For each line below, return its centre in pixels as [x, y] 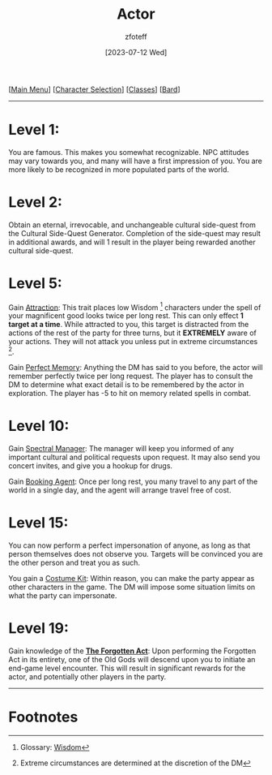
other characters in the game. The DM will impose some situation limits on [132, 587]
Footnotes [43, 717]
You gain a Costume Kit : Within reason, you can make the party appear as [132, 578]
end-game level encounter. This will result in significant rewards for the [127, 668]
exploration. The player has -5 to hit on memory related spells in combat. [130, 394]
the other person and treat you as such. [74, 562]
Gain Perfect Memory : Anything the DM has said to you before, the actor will [136, 368]
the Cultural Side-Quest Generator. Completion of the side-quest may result [135, 233]
